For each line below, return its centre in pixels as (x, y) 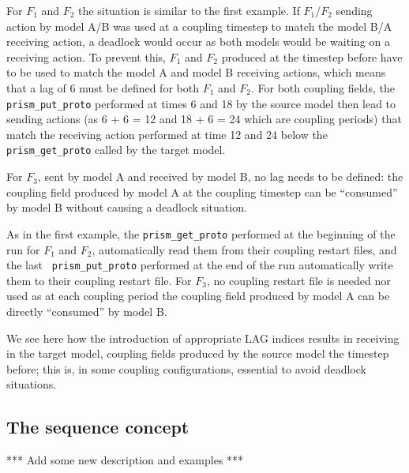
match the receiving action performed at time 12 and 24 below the (167, 134)
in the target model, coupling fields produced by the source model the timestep (198, 353)
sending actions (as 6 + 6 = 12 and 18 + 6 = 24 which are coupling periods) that (204, 119)
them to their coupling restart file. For (99, 280)
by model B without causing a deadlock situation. (127, 207)
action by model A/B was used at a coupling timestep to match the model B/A (199, 26)
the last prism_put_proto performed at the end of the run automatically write (200, 265)
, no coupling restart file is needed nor (298, 280)
